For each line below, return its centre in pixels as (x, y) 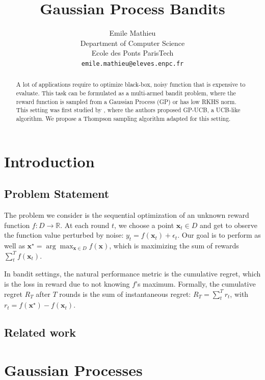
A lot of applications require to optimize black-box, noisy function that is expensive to (131, 84)
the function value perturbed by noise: (64, 235)
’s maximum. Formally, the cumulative (196, 284)
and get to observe (229, 225)
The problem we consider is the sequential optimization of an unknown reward (127, 215)
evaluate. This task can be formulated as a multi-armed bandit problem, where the (126, 93)
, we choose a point (144, 225)
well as (15, 246)
